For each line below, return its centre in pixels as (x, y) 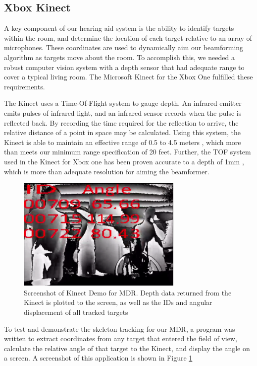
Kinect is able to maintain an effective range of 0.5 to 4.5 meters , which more (123, 142)
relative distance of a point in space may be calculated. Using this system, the (123, 132)
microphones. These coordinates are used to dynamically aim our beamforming (124, 47)
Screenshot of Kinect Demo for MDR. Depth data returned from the (128, 292)
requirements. (25, 86)
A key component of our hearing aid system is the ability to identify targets (119, 28)
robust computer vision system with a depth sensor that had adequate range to (124, 67)
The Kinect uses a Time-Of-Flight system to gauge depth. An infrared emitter (123, 103)
